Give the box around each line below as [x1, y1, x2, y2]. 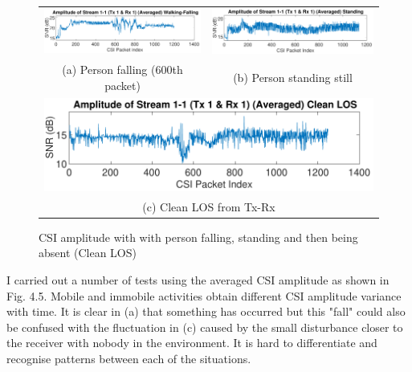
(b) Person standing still [233, 68, 353, 85]
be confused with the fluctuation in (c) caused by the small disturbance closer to [6, 318, 403, 335]
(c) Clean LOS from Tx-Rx [142, 198, 275, 215]
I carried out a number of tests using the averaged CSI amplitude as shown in [6, 271, 390, 288]
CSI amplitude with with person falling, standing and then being [39, 228, 358, 245]
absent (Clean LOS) [39, 244, 137, 261]
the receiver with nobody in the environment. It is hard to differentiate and [6, 334, 377, 351]
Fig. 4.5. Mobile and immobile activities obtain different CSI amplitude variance [6, 287, 402, 304]
